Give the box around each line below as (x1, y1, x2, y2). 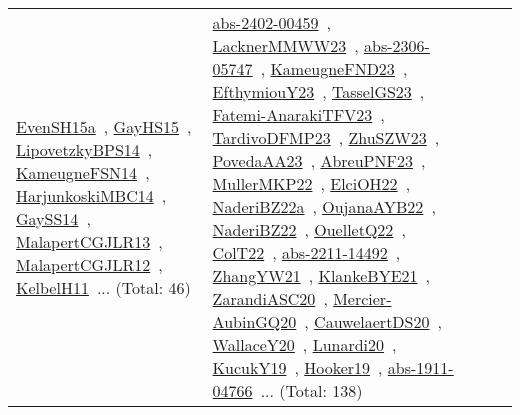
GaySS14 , (16, 206, 91, 230)
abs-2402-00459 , (212, 11, 331, 34)
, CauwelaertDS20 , (304, 310, 442, 333)
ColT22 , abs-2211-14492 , (212, 241, 401, 264)
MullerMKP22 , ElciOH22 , (212, 172, 411, 195)
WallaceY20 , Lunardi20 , (212, 333, 397, 356)
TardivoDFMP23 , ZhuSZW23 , (212, 126, 440, 149)
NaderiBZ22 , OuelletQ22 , (212, 218, 406, 241)
